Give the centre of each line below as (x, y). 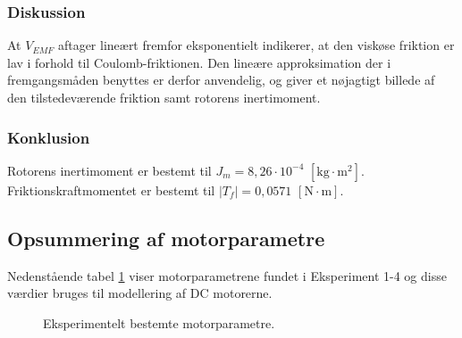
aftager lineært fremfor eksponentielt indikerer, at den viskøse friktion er (256, 45)
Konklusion (49, 137)
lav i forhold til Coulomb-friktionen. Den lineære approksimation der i (199, 62)
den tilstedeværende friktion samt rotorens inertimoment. (164, 97)
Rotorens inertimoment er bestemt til (109, 170)
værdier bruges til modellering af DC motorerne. (140, 293)
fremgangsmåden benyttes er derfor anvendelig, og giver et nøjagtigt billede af (221, 80)
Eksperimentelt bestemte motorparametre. (159, 322)
